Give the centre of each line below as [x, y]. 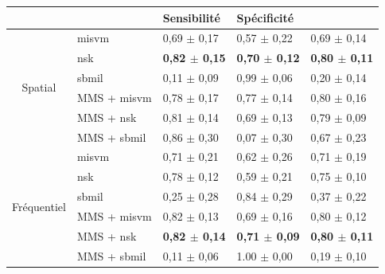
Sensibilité [191, 17]
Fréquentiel [39, 206]
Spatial [39, 87]
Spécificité [265, 17]
